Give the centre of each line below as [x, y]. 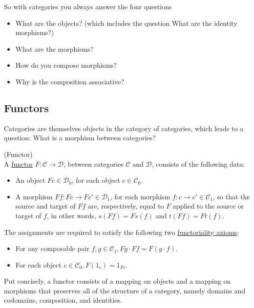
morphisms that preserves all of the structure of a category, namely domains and [125, 290]
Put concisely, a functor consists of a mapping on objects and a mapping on [117, 281]
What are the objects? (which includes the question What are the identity [126, 23]
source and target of [45, 206]
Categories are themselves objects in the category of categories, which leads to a [124, 128]
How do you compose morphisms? [66, 65]
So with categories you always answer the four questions [88, 6]
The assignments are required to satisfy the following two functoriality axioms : [122, 232]
